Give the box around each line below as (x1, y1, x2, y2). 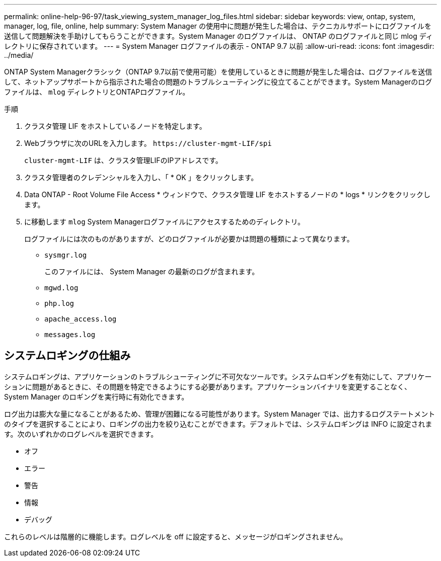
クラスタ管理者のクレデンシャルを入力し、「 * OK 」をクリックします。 (24, 173, 258, 182)
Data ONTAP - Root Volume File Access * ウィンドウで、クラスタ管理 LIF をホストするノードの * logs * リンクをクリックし (24, 190, 431, 199)
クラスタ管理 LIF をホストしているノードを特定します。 (24, 122, 206, 130)
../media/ (4, 51, 34, 59)
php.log (44, 299, 75, 307)
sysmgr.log (44, 251, 87, 259)
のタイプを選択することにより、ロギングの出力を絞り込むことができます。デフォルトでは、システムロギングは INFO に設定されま (4, 419, 432, 428)
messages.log (44, 331, 96, 339)
